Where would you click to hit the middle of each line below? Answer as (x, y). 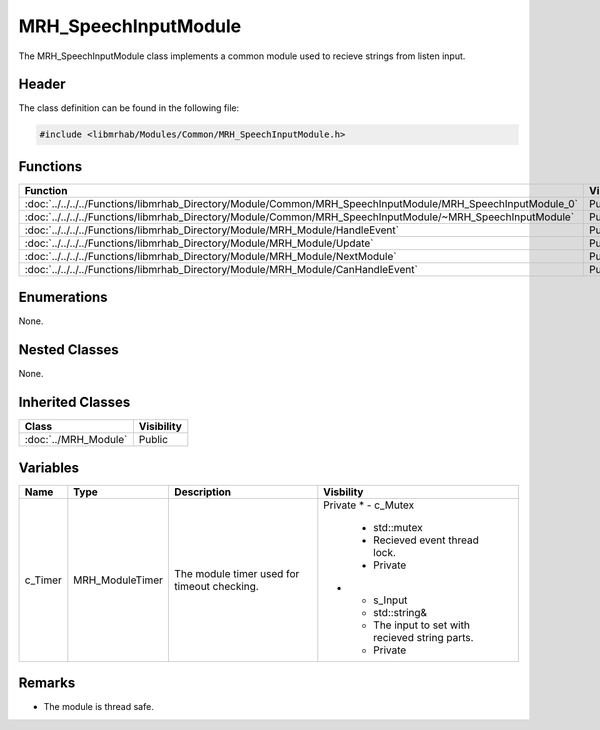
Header (42, 84)
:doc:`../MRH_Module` (76, 440)
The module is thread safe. (98, 707)
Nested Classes (68, 350)
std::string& (400, 612)
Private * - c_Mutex (369, 505)
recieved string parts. (423, 637)
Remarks (47, 683)
